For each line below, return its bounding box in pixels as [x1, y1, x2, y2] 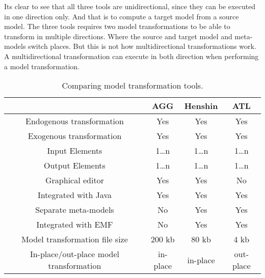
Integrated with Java [37, 189, 112, 201]
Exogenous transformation [28, 130, 122, 142]
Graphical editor [45, 174, 104, 186]
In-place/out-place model [30, 248, 120, 260]
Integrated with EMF [36, 218, 113, 231]
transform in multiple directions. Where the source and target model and [4, 31, 232, 41]
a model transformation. [4, 61, 79, 71]
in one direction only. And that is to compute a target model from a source [4, 11, 239, 21]
